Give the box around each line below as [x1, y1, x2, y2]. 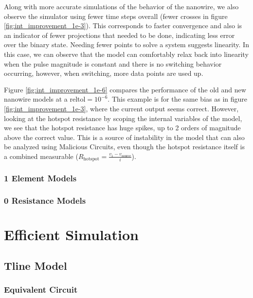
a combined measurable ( [4, 151, 78, 161]
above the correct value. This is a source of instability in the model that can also [4, 132, 245, 142]
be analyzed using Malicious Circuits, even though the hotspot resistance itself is [4, 141, 245, 152]
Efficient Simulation [4, 225, 139, 245]
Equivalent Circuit [4, 283, 78, 296]
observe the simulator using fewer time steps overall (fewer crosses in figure [4, 11, 228, 21]
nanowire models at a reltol [4, 94, 86, 104]
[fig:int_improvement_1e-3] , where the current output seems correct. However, [4, 103, 239, 113]
